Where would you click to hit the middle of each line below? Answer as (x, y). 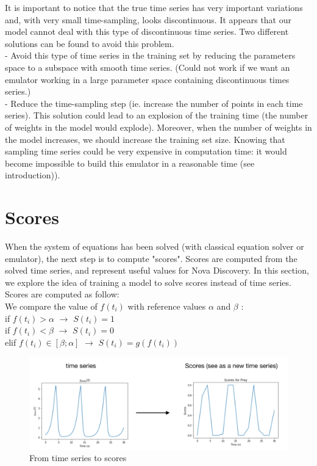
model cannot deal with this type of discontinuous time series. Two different (147, 31)
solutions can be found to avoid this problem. (90, 43)
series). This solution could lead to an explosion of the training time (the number (157, 115)
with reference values (167, 306)
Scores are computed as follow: (62, 294)
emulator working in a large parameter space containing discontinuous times (147, 79)
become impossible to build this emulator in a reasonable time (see (130, 163)
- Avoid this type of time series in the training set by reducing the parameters (150, 55)
